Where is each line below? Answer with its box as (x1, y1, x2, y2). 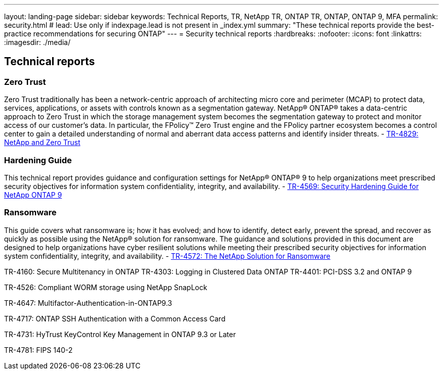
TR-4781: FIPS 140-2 (4, 345, 73, 354)
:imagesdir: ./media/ (4, 38, 71, 46)
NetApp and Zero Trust (4, 138, 80, 147)
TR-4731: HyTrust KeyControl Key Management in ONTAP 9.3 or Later (4, 330, 236, 339)
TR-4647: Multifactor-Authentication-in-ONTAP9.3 (4, 298, 172, 307)
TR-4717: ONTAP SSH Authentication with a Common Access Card (4, 314, 226, 323)
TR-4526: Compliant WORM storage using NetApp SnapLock (4, 283, 207, 292)
